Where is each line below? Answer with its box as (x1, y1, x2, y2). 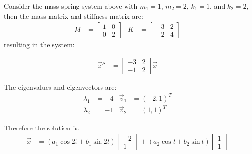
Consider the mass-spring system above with (4, 1, 138, 11)
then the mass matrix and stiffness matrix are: (4, 10, 143, 21)
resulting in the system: (4, 39, 75, 50)
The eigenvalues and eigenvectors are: (4, 81, 117, 92)
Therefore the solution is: (4, 122, 79, 132)
